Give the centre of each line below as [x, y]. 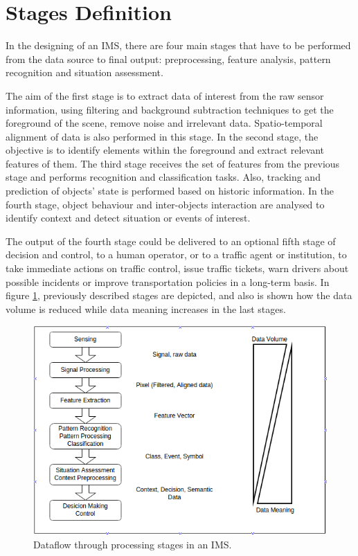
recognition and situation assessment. [84, 72]
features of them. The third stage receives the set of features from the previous [173, 163]
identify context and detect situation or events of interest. [128, 218]
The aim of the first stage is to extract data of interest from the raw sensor [165, 95]
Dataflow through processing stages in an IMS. [133, 544]
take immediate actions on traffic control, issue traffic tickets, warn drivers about [177, 268]
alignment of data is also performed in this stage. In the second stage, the [162, 136]
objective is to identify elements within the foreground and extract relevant [165, 150]
